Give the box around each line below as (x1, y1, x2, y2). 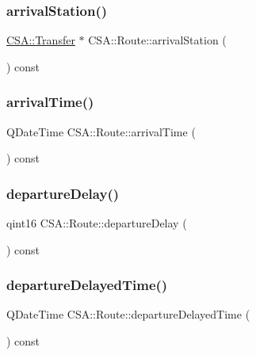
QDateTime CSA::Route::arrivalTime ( (6, 123, 196, 139)
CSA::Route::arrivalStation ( (88, 32, 227, 48)
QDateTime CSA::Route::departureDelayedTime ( (6, 306, 250, 323)
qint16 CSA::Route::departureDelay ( (6, 215, 187, 231)
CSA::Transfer (6, 32, 75, 48)
